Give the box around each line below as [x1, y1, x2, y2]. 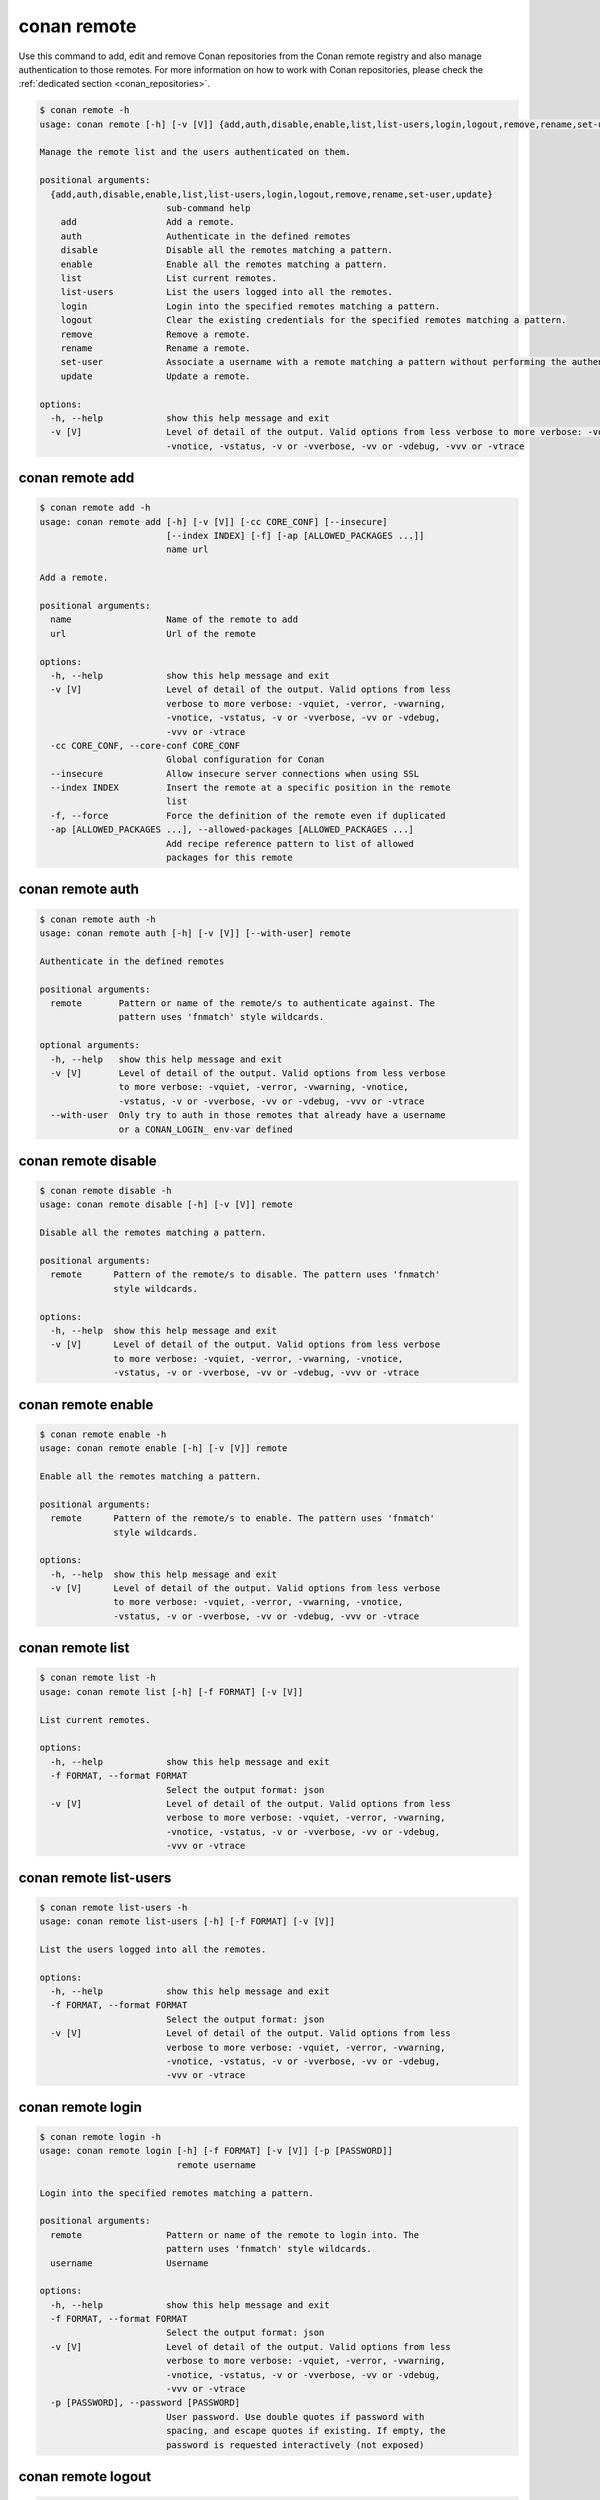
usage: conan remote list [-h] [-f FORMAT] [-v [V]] [39, 1686, 304, 1697]
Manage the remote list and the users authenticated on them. [39, 146, 351, 158]
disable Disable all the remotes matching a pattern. [60, 245, 394, 256]
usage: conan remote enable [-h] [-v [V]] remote [39, 1443, 288, 1454]
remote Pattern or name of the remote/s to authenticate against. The [50, 997, 435, 1009]
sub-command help [165, 203, 251, 214]
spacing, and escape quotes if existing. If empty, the [165, 2425, 446, 2437]
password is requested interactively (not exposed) [165, 2439, 425, 2450]
